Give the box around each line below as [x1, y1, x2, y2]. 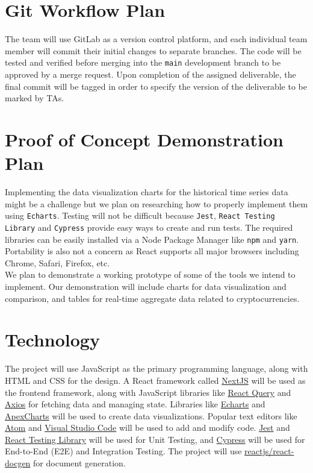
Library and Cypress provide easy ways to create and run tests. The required [5, 221, 293, 233]
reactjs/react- [244, 445, 294, 457]
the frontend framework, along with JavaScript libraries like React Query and [5, 386, 291, 398]
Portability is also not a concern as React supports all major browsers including [5, 245, 299, 257]
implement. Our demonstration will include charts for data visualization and [5, 280, 287, 292]
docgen [5, 457, 31, 469]
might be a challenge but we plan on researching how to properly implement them [5, 197, 308, 210]
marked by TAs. [5, 92, 64, 104]
